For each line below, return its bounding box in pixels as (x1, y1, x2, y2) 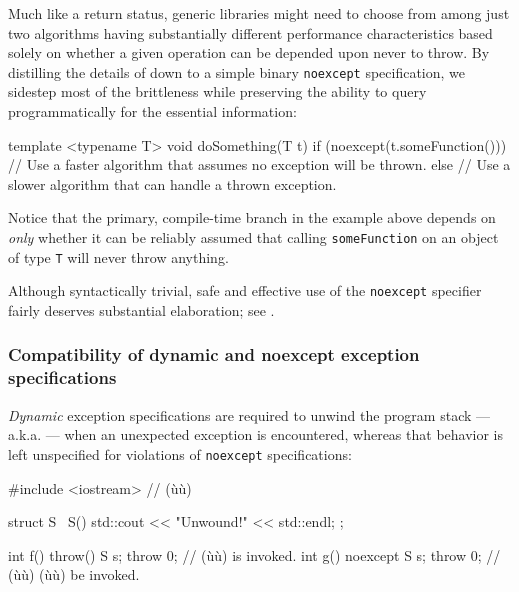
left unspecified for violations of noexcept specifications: (8, 443, 352, 464)
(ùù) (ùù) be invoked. (8, 564, 140, 585)
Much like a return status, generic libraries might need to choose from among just (8, 3, 510, 23)
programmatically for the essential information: (8, 101, 297, 122)
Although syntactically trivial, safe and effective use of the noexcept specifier (8, 280, 482, 301)
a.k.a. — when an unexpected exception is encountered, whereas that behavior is (8, 424, 504, 445)
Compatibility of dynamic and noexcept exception (8, 342, 420, 367)
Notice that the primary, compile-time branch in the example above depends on (8, 207, 496, 228)
